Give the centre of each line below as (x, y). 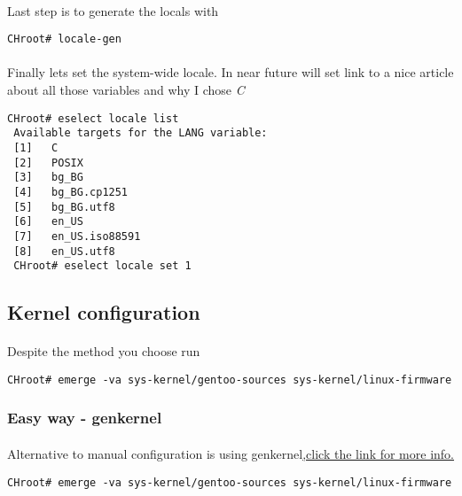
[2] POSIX (48, 163)
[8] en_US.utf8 (64, 251)
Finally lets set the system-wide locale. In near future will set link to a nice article (231, 72)
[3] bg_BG (48, 178)
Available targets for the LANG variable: (141, 133)
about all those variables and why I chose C (126, 90)
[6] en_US (48, 222)
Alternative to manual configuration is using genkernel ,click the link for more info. (231, 453)
